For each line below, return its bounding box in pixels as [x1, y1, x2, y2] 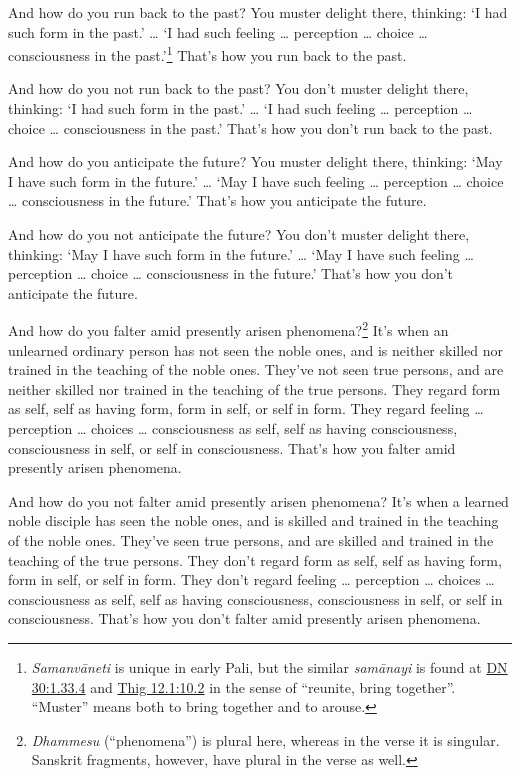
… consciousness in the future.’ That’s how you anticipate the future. [8, 190, 427, 211]
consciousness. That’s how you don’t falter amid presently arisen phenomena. [8, 608, 481, 629]
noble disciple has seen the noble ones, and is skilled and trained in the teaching [8, 510, 499, 531]
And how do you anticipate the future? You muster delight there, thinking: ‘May [8, 151, 503, 172]
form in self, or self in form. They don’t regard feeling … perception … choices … [8, 569, 495, 590]
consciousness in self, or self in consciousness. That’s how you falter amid [8, 437, 456, 458]
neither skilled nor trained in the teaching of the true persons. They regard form [8, 378, 501, 399]
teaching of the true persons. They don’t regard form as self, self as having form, [8, 549, 502, 570]
